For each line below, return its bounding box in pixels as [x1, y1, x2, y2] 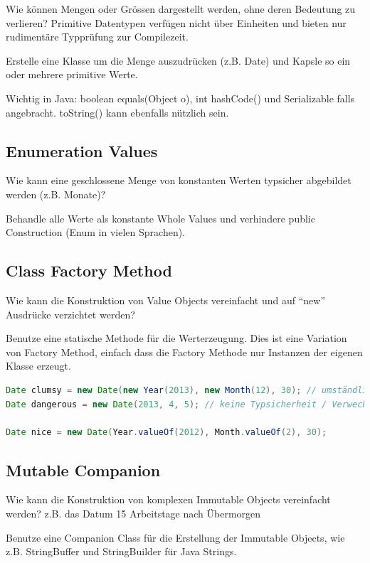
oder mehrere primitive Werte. [6, 67, 138, 82]
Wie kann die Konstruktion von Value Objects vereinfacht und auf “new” [6, 292, 326, 307]
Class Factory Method [6, 259, 172, 281]
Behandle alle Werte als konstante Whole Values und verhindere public [6, 210, 315, 225]
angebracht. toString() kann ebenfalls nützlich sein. [6, 104, 229, 119]
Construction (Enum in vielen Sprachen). [6, 225, 185, 240]
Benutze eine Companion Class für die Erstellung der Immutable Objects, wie [6, 530, 345, 545]
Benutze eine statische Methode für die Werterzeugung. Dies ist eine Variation [6, 331, 347, 345]
